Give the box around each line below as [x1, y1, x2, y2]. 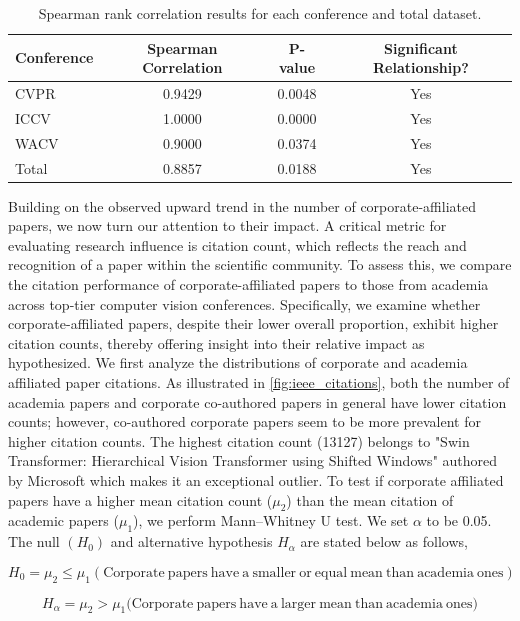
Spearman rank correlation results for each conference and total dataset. [38, 3, 482, 23]
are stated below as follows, [300, 531, 468, 552]
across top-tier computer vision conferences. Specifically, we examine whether [8, 293, 481, 314]
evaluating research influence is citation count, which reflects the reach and [8, 234, 467, 255]
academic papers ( [8, 510, 119, 531]
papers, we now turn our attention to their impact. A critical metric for [8, 215, 447, 236]
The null [8, 531, 60, 552]
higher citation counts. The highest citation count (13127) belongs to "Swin [8, 430, 470, 451]
